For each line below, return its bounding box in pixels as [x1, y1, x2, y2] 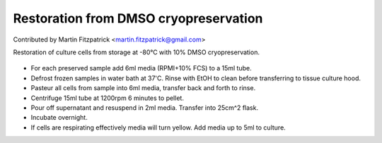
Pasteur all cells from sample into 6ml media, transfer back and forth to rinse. [30, 84, 256, 92]
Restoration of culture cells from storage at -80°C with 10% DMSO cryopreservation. [13, 48, 260, 56]
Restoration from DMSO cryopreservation [13, 11, 263, 26]
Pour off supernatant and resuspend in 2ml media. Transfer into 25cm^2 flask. [30, 103, 258, 112]
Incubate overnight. [30, 113, 88, 122]
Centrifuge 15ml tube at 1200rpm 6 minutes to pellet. [30, 94, 184, 102]
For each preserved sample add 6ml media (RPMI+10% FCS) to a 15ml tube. [30, 64, 252, 73]
